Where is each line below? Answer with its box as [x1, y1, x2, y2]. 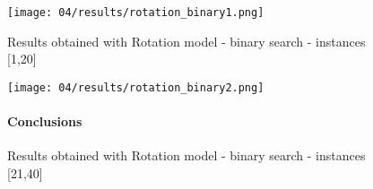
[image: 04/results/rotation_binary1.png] [7, 6, 265, 19]
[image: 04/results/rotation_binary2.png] [7, 81, 265, 94]
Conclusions [7, 112, 82, 131]
